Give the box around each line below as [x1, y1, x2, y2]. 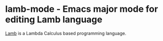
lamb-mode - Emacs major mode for [5, 3, 158, 15]
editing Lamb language [5, 14, 102, 25]
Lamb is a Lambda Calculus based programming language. [5, 30, 126, 36]
